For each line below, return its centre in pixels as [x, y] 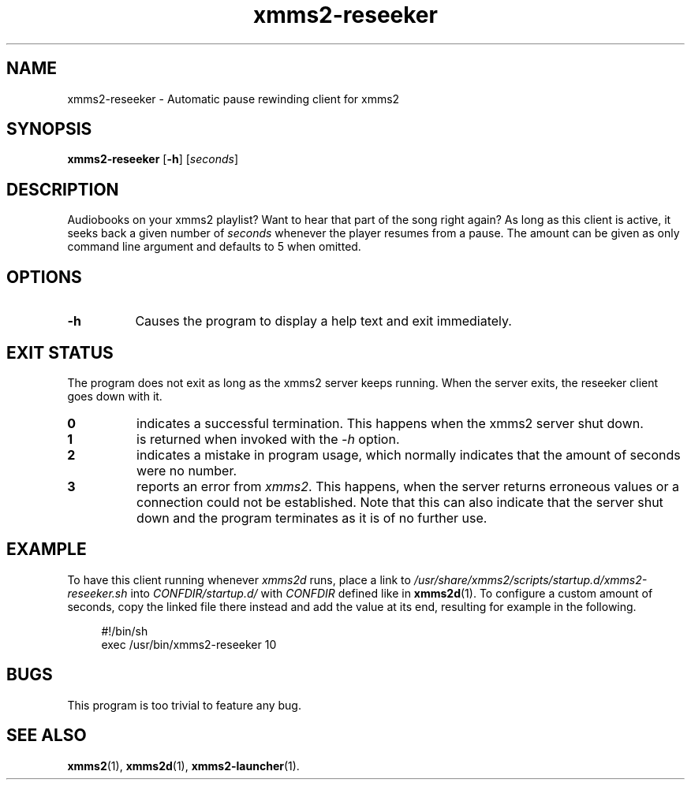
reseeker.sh [97, 593]
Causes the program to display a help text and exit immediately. [323, 321]
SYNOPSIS [49, 129]
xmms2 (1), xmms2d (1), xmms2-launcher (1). [183, 766]
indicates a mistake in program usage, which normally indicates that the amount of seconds [409, 454]
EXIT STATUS [60, 352]
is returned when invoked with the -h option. [268, 439]
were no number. [187, 470]
